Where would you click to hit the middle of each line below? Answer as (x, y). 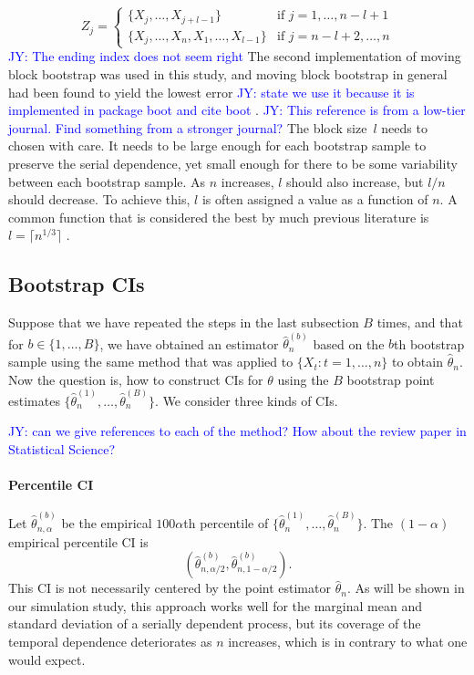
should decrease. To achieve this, (99, 199)
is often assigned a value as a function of (315, 199)
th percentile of (226, 523)
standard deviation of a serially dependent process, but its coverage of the (215, 623)
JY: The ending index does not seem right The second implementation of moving (235, 56)
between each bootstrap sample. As (107, 181)
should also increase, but (355, 181)
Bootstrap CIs (77, 284)
